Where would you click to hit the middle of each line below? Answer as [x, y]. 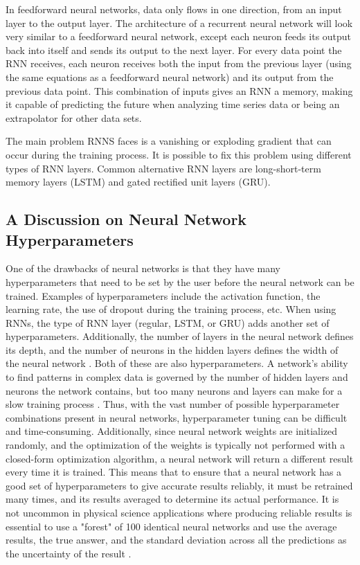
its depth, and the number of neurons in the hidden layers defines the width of [172, 349]
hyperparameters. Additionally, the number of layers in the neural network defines [180, 336]
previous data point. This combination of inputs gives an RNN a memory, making [179, 90]
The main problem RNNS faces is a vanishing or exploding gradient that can [169, 141]
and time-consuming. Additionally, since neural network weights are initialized [172, 431]
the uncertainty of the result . [69, 553]
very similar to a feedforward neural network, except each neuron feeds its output [179, 36]
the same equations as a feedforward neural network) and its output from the [170, 77]
